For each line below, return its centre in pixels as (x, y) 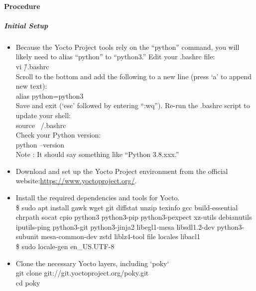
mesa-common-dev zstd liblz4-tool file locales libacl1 (121, 236)
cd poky (28, 282)
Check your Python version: (58, 135)
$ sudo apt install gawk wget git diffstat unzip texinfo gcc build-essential (127, 207)
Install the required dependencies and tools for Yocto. (98, 198)
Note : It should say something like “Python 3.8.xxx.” (97, 154)
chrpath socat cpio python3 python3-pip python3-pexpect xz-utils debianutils (134, 217)
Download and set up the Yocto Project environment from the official (122, 171)
